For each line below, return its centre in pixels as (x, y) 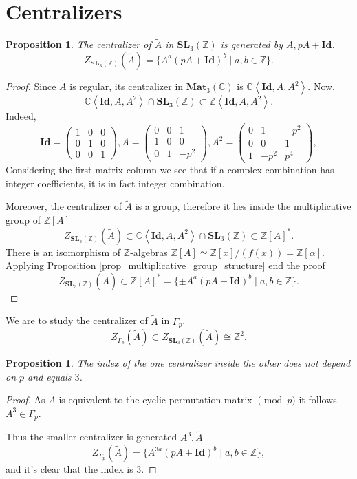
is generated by (251, 44)
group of (23, 220)
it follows (318, 400)
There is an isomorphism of (63, 252)
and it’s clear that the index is (69, 469)
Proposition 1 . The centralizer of (78, 44)
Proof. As (25, 400)
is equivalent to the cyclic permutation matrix (155, 400)
